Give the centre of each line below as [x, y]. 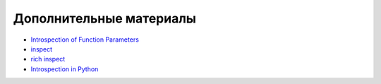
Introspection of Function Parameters [85, 40]
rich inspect [48, 59]
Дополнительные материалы [105, 18]
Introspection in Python [65, 69]
